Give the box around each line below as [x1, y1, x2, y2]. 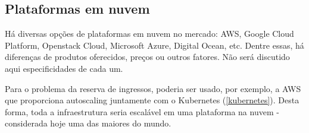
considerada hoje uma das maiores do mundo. [5, 117, 171, 129]
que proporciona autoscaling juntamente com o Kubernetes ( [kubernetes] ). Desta [5, 94, 299, 106]
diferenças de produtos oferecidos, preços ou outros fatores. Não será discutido [5, 50, 290, 63]
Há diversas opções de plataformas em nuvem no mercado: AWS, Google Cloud [5, 27, 294, 40]
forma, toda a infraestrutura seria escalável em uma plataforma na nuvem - [5, 105, 279, 118]
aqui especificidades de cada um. [5, 62, 123, 74]
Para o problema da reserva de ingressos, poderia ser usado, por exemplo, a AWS [5, 82, 301, 94]
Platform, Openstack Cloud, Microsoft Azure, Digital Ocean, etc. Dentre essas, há [5, 39, 304, 51]
